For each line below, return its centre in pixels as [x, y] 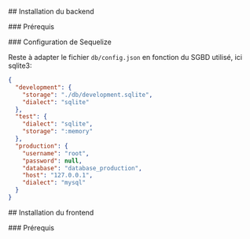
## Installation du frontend [51, 212]
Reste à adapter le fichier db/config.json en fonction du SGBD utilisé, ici [125, 57]
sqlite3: [20, 65]
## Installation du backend [51, 11]
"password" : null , [52, 161]
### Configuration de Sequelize [60, 42]
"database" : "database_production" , [83, 168]
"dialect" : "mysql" [54, 183]
